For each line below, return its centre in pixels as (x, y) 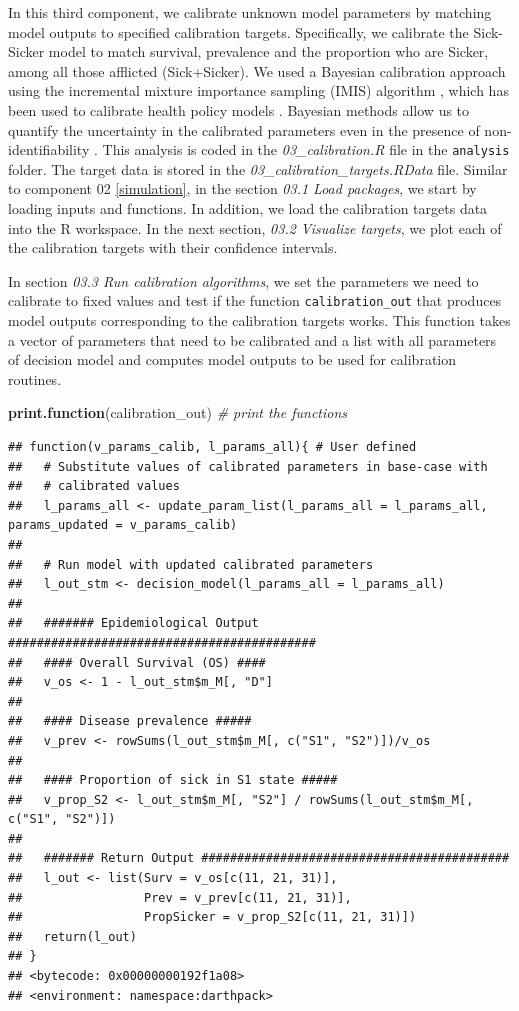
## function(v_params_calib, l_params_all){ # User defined (212, 447)
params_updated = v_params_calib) (123, 525)
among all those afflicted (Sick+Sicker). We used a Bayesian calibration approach (257, 70)
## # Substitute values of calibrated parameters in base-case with (248, 466)
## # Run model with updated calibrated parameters (191, 564)
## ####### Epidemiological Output (133, 623)
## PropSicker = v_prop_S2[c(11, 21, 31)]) (212, 917)
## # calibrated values (94, 486)
